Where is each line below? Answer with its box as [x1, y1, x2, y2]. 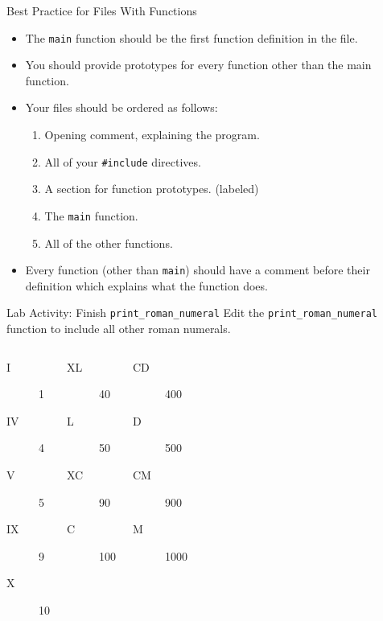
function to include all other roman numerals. [6, 320, 231, 337]
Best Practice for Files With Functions [6, 2, 197, 19]
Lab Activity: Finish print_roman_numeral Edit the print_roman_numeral [6, 304, 377, 321]
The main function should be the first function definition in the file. [25, 29, 358, 46]
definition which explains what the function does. [25, 277, 268, 294]
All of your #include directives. [44, 153, 201, 170]
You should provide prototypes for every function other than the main [25, 56, 372, 73]
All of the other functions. [44, 234, 173, 251]
